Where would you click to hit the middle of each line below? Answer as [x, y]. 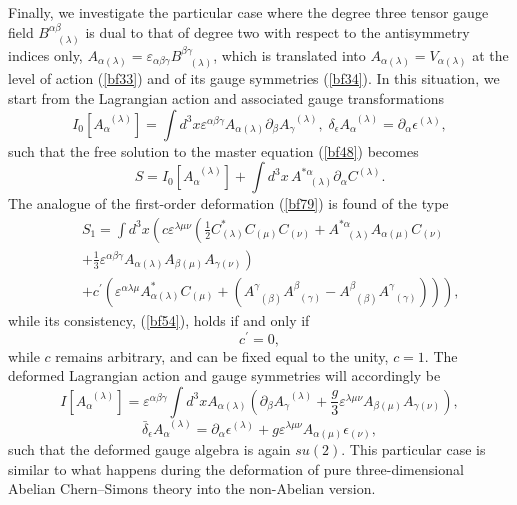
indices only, [45, 55]
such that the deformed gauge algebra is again [149, 449]
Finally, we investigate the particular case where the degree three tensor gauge [248, 12]
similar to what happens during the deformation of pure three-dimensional [236, 468]
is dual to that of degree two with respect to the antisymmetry [277, 31]
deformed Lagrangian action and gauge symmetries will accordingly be [224, 375]
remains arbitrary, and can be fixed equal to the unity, [222, 355]
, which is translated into [289, 55]
